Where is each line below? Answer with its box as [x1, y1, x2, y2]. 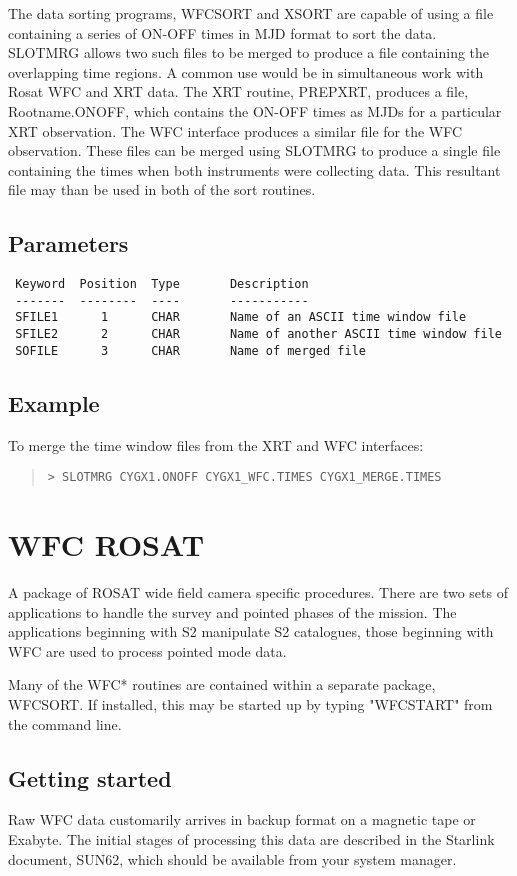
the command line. [8, 713, 122, 734]
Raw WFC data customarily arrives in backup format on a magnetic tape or [8, 809, 476, 830]
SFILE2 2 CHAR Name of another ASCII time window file [15, 327, 502, 342]
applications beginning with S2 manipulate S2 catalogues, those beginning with [8, 621, 494, 642]
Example [8, 387, 100, 418]
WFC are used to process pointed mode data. [8, 640, 287, 661]
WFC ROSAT [8, 524, 205, 565]
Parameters [8, 228, 129, 259]
